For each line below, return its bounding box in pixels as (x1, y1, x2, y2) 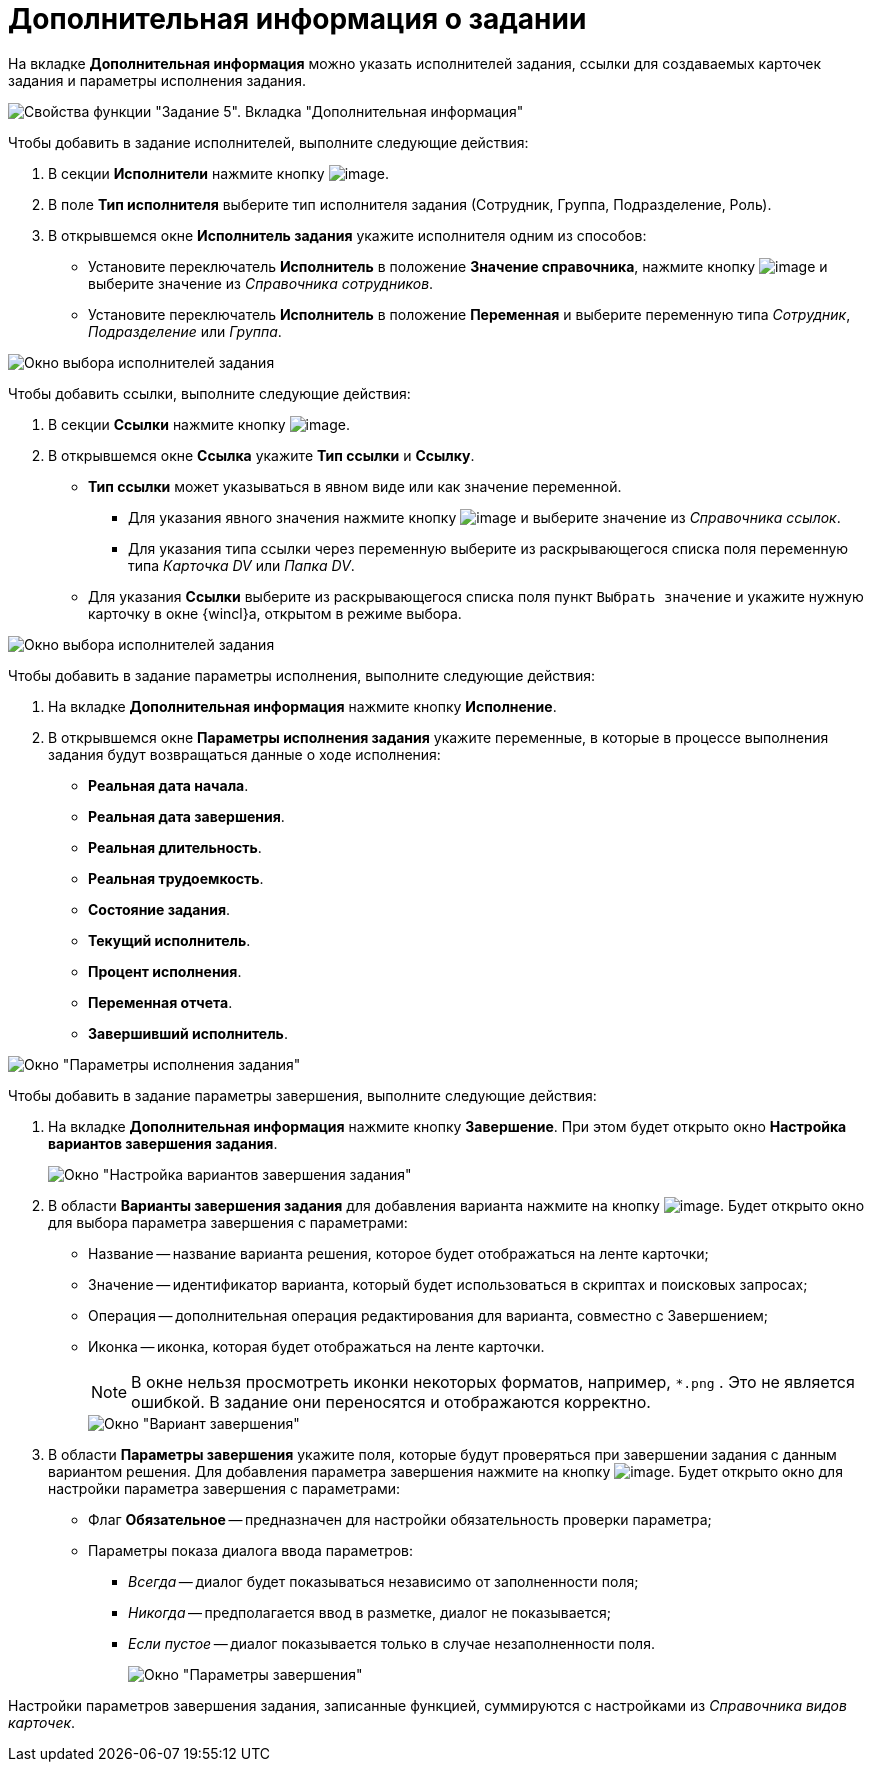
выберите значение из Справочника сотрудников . (88, 274, 434, 292)
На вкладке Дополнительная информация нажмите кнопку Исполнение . (48, 697, 557, 715)
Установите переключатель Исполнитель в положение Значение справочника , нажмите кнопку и (88, 257, 828, 275)
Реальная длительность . (88, 838, 262, 856)
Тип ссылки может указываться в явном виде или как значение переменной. (88, 477, 622, 495)
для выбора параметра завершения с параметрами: (48, 1213, 408, 1231)
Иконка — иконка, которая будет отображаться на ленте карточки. (88, 1337, 545, 1355)
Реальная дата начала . (88, 776, 249, 794)
